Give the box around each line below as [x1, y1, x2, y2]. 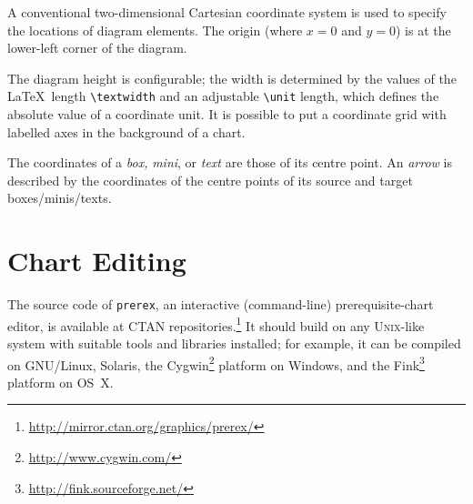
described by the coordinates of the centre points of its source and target [7, 170, 413, 189]
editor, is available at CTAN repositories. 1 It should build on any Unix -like [7, 313, 425, 335]
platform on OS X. [7, 372, 114, 391]
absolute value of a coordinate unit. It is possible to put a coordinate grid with [7, 105, 447, 124]
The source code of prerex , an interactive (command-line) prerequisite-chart [7, 295, 434, 314]
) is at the [395, 20, 451, 39]
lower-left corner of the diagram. [7, 38, 187, 57]
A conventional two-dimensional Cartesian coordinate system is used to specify [7, 3, 447, 21]
